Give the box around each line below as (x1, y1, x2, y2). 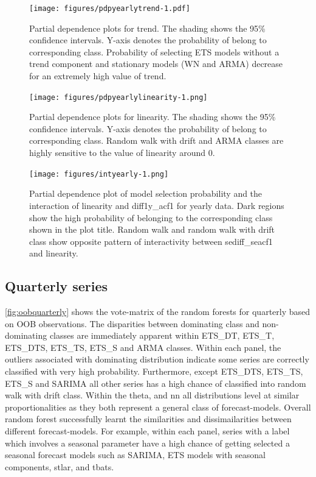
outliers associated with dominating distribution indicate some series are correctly (5, 353, 309, 366)
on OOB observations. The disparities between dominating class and (5, 317, 259, 330)
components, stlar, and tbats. (5, 460, 114, 473)
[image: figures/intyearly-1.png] (29, 169, 169, 178)
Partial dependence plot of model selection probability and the (29, 187, 263, 200)
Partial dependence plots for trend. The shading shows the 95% (29, 21, 266, 34)
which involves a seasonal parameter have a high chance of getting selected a (5, 436, 290, 449)
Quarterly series (5, 277, 108, 295)
